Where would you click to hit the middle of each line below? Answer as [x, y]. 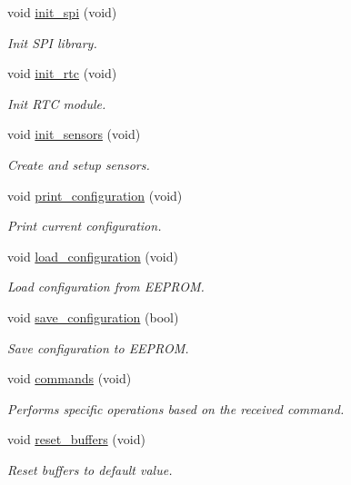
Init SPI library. [52, 42]
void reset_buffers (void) [76, 439]
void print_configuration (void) [95, 195]
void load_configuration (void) [93, 256]
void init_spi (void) [62, 12]
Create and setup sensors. [79, 164]
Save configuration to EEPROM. [98, 347]
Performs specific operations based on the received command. [176, 408]
